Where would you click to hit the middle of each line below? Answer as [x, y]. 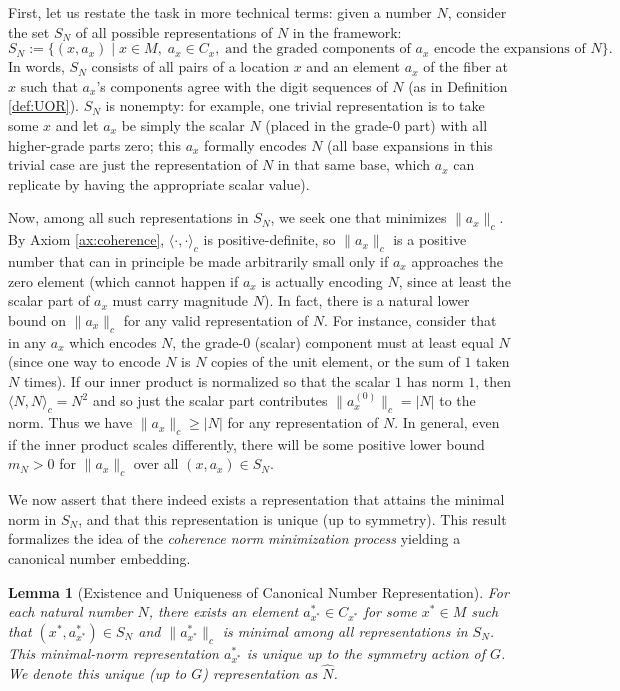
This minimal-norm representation [113, 652]
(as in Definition [458, 85]
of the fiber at [466, 66]
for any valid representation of [216, 319]
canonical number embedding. [99, 558]
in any [27, 341]
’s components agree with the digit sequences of [242, 85]
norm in [32, 518]
